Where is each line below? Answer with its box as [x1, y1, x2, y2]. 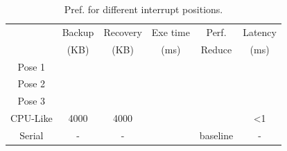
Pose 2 [17, 76, 46, 91]
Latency [243, 24, 277, 39]
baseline [199, 127, 234, 142]
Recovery [103, 24, 142, 39]
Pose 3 [17, 94, 46, 108]
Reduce [200, 42, 232, 56]
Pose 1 [17, 59, 46, 73]
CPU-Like [10, 111, 53, 125]
